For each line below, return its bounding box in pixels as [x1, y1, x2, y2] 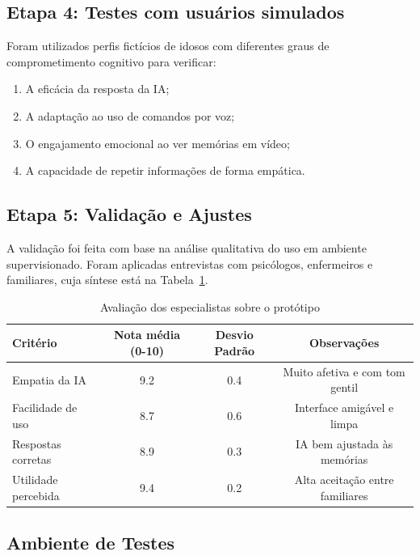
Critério [12, 334, 57, 351]
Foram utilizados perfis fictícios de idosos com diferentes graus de [6, 37, 330, 54]
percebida [12, 486, 60, 503]
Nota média [113, 326, 181, 343]
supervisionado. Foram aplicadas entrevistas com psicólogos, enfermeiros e [6, 255, 373, 272]
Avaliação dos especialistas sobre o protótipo [100, 298, 320, 315]
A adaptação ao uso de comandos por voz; [25, 107, 235, 124]
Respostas [12, 435, 61, 452]
